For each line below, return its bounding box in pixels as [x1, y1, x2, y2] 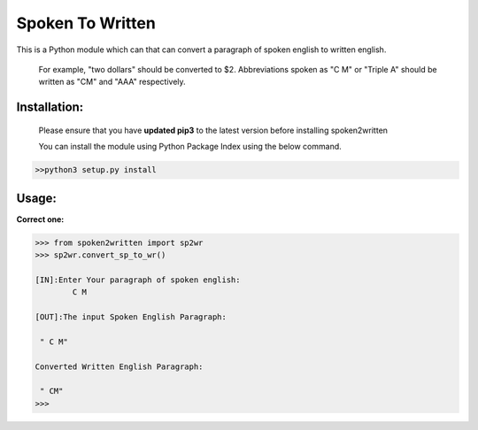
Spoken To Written [16, 13, 157, 33]
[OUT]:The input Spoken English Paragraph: [35, 311, 227, 322]
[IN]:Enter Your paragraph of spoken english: [35, 274, 241, 285]
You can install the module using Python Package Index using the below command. [38, 142, 343, 152]
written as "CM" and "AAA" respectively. [38, 76, 186, 88]
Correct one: [16, 213, 65, 225]
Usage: [16, 190, 58, 205]
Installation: [16, 100, 84, 115]
